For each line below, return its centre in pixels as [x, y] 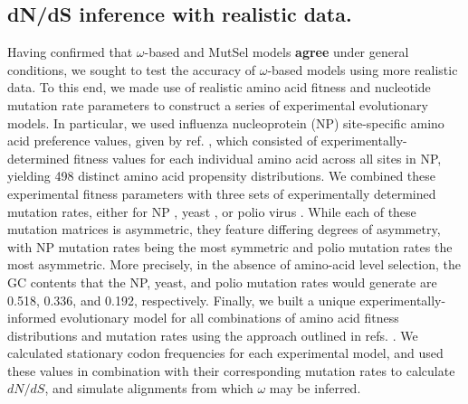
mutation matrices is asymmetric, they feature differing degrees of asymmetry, [224, 229]
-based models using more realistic [363, 69]
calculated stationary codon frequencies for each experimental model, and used [225, 353]
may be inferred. [315, 388]
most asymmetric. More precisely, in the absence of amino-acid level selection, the [234, 264]
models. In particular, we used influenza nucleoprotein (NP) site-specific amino [226, 122]
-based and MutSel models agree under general [277, 52]
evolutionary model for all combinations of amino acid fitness [229, 318]
